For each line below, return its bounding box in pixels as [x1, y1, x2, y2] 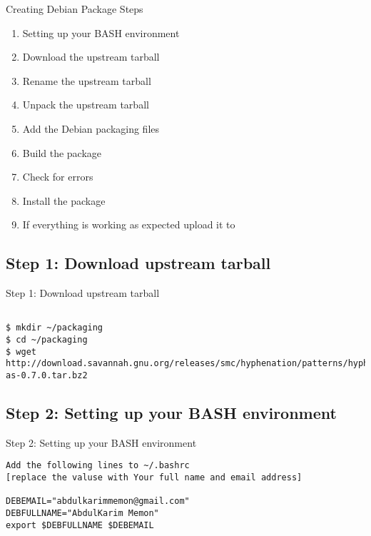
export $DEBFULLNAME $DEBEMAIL [6, 520, 154, 530]
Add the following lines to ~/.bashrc [6, 460, 190, 471]
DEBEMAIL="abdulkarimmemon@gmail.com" [6, 496, 190, 507]
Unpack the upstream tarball [22, 97, 149, 112]
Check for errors [22, 169, 93, 184]
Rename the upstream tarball [22, 73, 151, 88]
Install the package [22, 193, 106, 208]
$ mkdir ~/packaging [6, 323, 103, 333]
